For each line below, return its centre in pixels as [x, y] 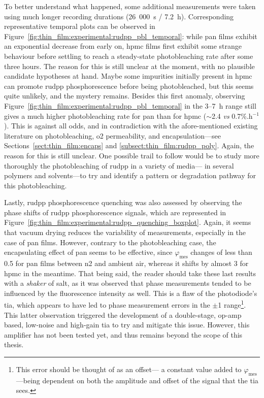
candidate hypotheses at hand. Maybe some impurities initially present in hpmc [128, 76]
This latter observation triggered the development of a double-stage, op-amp [123, 314]
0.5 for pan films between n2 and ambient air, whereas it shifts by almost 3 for [126, 263]
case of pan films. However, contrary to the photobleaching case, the [110, 242]
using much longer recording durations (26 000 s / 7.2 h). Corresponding [119, 16]
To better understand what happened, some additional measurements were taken [130, 6]
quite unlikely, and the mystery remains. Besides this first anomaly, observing [125, 96]
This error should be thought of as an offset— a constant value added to [129, 369]
